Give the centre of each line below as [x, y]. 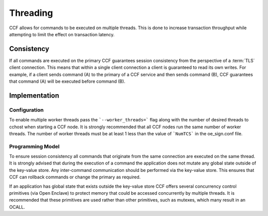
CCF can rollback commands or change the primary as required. [75, 177]
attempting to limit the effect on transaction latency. [62, 34]
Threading [31, 13]
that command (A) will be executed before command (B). [67, 81]
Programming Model [34, 146]
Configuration [27, 110]
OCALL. [17, 207]
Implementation [34, 95]
